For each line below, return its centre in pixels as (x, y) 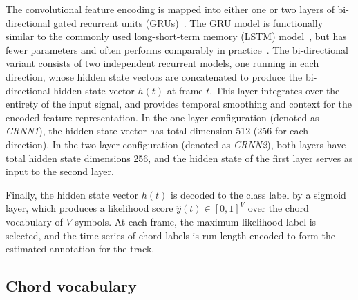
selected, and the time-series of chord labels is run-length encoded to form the (170, 235)
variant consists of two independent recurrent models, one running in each (162, 63)
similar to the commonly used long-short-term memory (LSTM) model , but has (176, 36)
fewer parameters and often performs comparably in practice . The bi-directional (177, 49)
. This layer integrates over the (275, 90)
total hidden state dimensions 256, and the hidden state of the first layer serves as (179, 158)
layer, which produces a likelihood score (89, 208)
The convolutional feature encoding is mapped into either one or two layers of (170, 9)
